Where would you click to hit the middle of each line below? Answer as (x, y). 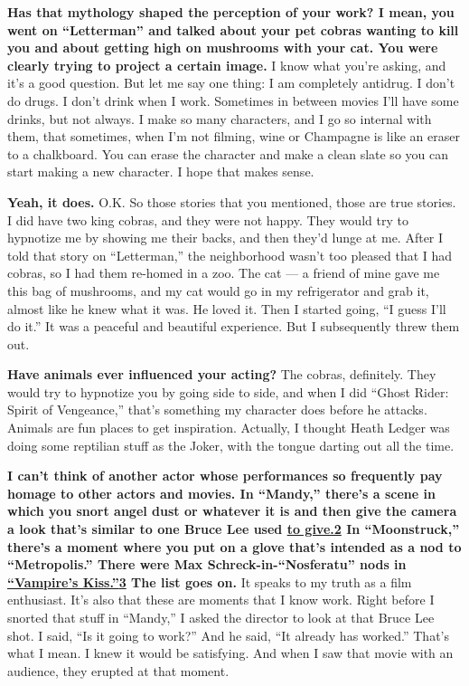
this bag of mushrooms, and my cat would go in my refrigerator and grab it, (218, 290)
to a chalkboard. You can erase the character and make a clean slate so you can (228, 153)
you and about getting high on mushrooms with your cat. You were (223, 48)
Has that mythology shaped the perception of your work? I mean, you (231, 12)
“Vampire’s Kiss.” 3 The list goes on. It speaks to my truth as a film (210, 581)
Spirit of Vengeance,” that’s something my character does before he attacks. (217, 410)
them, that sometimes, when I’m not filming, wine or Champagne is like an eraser (234, 136)
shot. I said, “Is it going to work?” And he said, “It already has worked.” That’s (228, 635)
